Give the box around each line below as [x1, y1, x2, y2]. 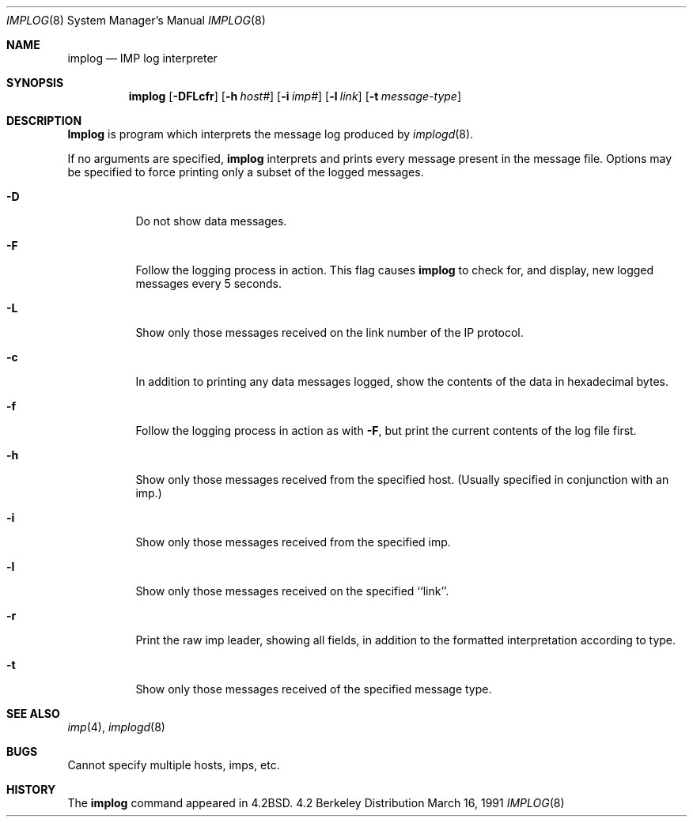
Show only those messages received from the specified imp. [135, 535, 451, 549]
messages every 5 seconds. [135, 277, 282, 290]
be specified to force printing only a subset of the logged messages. [67, 165, 424, 179]
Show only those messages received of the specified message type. [135, 682, 492, 696]
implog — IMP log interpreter [67, 51, 218, 65]
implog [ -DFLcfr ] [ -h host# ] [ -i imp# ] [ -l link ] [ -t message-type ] [128, 89, 462, 103]
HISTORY [6, 783, 56, 796]
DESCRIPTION [6, 114, 82, 127]
